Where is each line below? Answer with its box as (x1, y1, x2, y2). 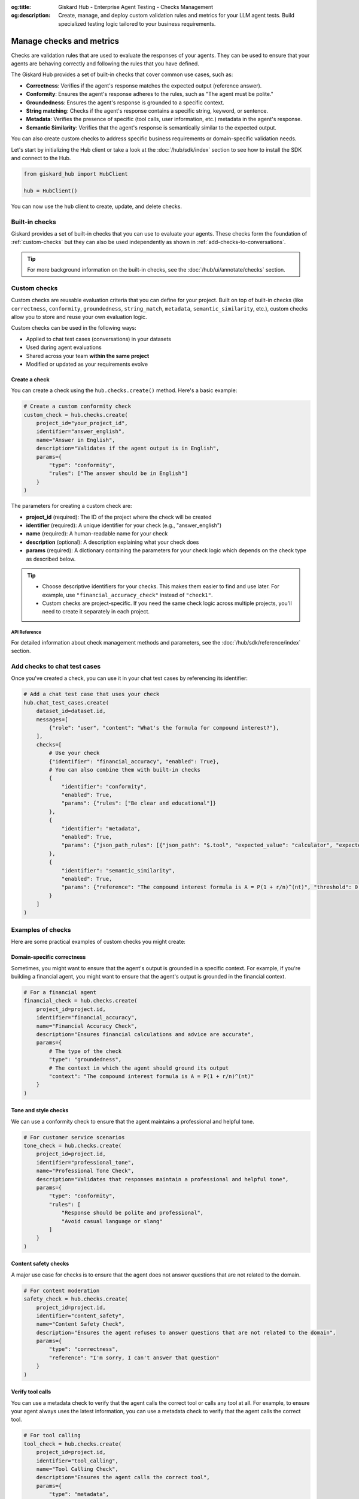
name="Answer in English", (36, 437, 116, 443)
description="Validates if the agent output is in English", (36, 445, 220, 452)
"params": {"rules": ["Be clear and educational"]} (61, 800, 217, 806)
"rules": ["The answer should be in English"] (48, 470, 188, 477)
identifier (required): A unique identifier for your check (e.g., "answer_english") (26, 522, 222, 529)
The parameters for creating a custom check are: (11, 502, 132, 510)
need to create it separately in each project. (42, 608, 150, 615)
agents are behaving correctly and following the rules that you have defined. (11, 60, 200, 67)
